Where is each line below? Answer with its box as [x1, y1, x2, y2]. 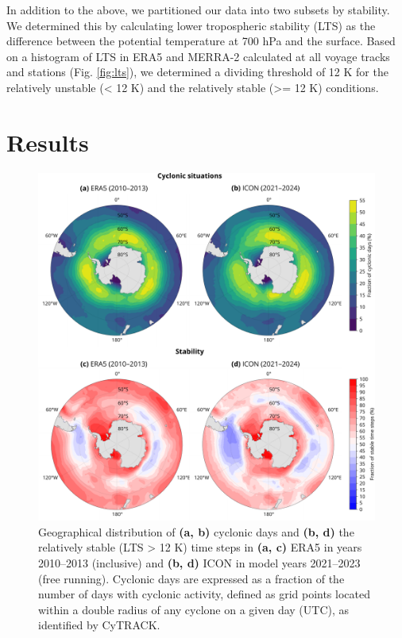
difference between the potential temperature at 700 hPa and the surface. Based [6, 33, 396, 49]
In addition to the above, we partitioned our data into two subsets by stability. [6, 2, 390, 17]
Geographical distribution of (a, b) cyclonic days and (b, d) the [38, 523, 354, 540]
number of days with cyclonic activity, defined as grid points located [38, 586, 370, 602]
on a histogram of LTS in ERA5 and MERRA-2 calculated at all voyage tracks [6, 48, 390, 64]
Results [6, 125, 89, 158]
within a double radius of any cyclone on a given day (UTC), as [38, 601, 350, 617]
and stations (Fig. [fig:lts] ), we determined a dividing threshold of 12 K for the [6, 63, 388, 80]
